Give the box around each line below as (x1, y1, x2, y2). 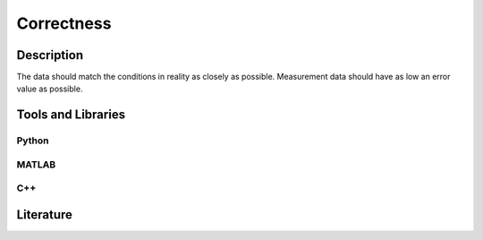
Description (16, 47, 84, 63)
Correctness (16, 13, 112, 33)
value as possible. (16, 83, 83, 94)
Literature (16, 207, 73, 222)
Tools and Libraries (16, 107, 125, 123)
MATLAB (16, 158, 56, 170)
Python (16, 134, 49, 147)
